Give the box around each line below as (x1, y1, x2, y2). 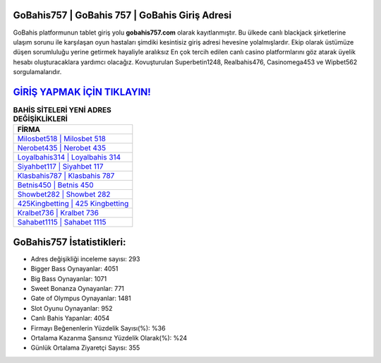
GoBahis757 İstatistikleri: (13, 236, 126, 248)
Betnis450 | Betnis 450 (17, 180, 95, 190)
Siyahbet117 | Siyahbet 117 (17, 162, 104, 172)
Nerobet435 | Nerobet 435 (17, 143, 106, 153)
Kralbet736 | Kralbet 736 (17, 208, 99, 218)
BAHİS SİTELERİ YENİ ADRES (13, 105, 112, 115)
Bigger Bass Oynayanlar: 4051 (30, 265, 119, 273)
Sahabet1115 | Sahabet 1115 (17, 218, 107, 227)
